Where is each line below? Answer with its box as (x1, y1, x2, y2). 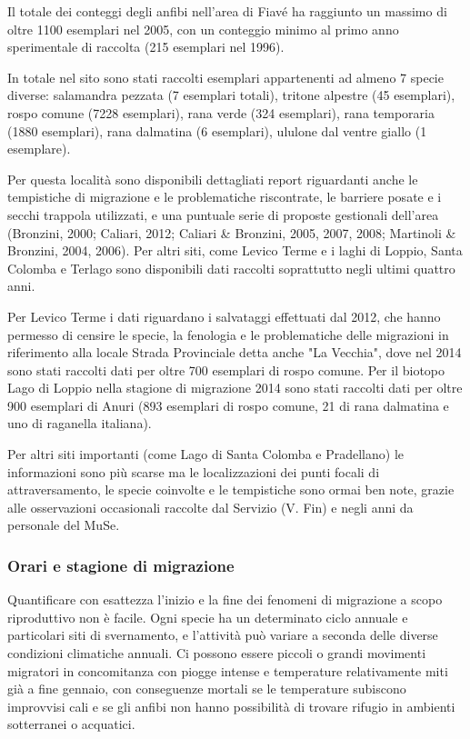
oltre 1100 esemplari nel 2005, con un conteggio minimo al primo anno (7, 19, 399, 38)
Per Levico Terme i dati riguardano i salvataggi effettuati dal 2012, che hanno (7, 306, 441, 325)
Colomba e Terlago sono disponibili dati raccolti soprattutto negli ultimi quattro (7, 258, 455, 277)
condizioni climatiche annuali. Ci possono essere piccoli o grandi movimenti (7, 644, 426, 663)
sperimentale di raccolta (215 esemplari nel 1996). (7, 37, 285, 56)
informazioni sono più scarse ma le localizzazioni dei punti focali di (7, 462, 380, 481)
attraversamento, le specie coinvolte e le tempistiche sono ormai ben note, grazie (7, 480, 455, 499)
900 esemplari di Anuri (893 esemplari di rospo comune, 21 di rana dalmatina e (7, 395, 449, 414)
